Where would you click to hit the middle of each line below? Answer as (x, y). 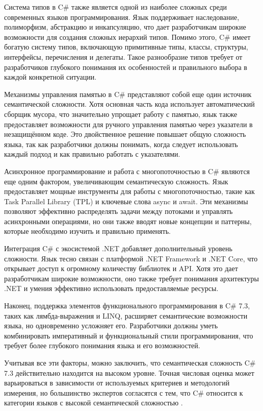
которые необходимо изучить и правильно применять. (87, 231)
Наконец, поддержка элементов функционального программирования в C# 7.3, (127, 306)
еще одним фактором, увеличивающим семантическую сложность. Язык (116, 181)
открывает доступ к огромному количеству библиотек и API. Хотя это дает (121, 268)
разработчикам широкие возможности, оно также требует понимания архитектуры (131, 278)
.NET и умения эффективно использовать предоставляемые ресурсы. (111, 288)
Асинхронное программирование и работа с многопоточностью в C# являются (127, 171)
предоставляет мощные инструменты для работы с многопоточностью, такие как (129, 191)
